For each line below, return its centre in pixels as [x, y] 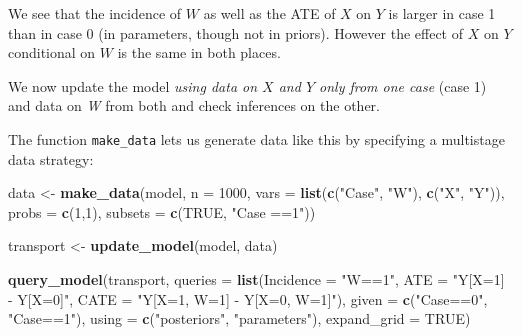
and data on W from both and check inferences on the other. [194, 105]
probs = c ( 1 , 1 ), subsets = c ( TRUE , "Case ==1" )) [162, 211]
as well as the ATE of [269, 13]
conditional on [52, 52]
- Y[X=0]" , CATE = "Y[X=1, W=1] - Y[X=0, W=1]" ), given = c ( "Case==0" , [248, 298]
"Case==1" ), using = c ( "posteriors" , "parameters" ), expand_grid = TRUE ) [239, 318]
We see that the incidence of [95, 13]
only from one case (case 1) [403, 85]
